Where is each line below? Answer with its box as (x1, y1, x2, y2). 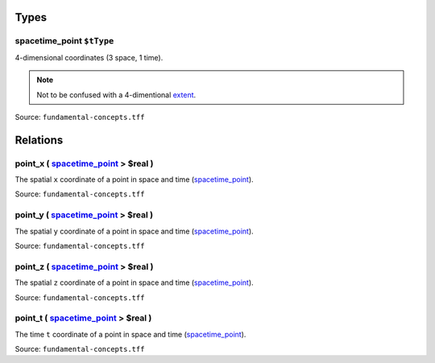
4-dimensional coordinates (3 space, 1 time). (14, 52, 164, 62)
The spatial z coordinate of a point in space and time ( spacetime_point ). (14, 278, 254, 287)
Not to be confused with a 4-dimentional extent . (36, 89, 197, 100)
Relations (14, 133, 64, 146)
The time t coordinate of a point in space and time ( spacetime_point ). (14, 329, 246, 339)
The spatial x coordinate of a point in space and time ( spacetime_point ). (14, 175, 254, 184)
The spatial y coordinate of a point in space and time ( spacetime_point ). (14, 226, 254, 236)
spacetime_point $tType (14, 35, 114, 47)
